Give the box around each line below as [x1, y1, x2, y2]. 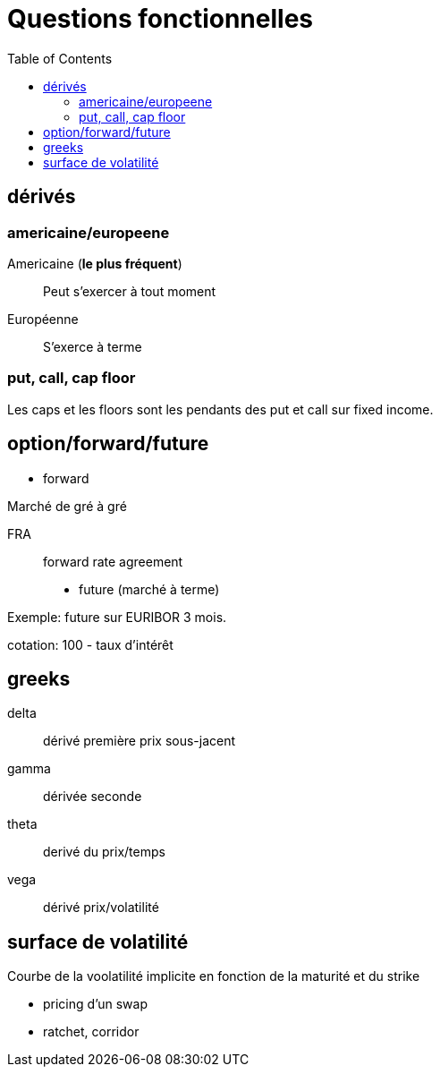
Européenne [7, 311, 79, 327]
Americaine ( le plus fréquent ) [7, 255, 182, 271]
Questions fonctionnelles [7, 4, 314, 34]
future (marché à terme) [79, 581, 220, 597]
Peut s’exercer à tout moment [43, 283, 216, 299]
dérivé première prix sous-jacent [43, 733, 236, 749]
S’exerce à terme [43, 338, 142, 354]
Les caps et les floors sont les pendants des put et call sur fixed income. [7, 401, 434, 417]
